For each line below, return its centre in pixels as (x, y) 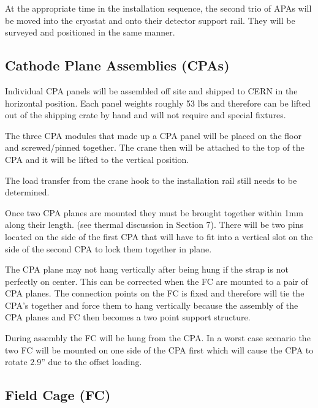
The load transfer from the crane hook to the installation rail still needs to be (151, 180)
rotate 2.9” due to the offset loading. (74, 362)
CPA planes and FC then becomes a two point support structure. (128, 317)
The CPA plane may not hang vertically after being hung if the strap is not (147, 269)
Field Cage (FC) (58, 395)
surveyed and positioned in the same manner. (90, 32)
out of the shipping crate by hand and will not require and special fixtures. (146, 115)
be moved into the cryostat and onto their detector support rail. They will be (150, 20)
